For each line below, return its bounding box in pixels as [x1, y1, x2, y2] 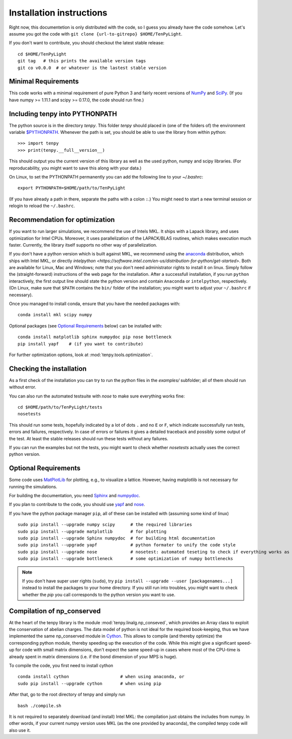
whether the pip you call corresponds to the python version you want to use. [22, 592, 176, 597]
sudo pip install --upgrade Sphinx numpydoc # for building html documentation [18, 536, 216, 541]
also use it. [9, 727, 31, 733]
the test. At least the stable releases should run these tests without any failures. [9, 435, 168, 441]
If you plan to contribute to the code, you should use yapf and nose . [9, 502, 146, 507]
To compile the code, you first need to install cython [9, 663, 113, 668]
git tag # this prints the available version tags [18, 58, 146, 64]
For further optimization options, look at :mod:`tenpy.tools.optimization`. [9, 352, 153, 358]
